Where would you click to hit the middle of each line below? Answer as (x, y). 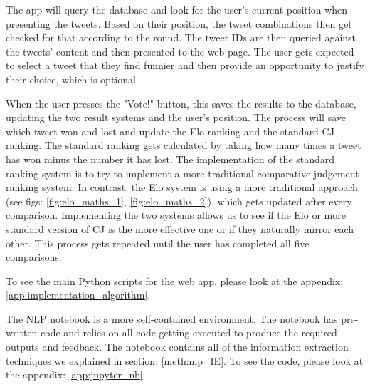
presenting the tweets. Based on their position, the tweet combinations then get (179, 23)
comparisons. (34, 257)
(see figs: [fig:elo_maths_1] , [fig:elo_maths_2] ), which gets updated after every (179, 201)
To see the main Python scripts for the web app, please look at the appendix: (175, 280)
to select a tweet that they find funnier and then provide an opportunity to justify (185, 65)
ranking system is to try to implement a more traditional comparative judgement (183, 173)
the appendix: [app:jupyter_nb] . (76, 375)
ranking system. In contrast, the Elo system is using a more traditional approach (182, 187)
